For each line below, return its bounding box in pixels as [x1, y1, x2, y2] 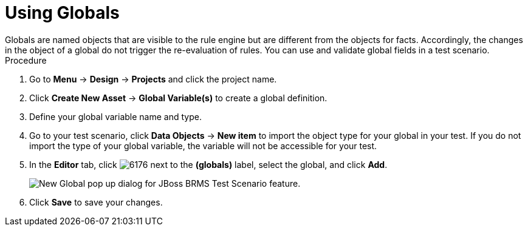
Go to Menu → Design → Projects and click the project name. [29, 73, 277, 84]
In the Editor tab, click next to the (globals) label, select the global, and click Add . [29, 159, 388, 170]
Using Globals [5, 2, 120, 23]
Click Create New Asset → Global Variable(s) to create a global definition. [29, 92, 327, 103]
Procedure [5, 55, 47, 65]
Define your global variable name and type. [29, 111, 202, 122]
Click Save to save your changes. [29, 196, 163, 207]
